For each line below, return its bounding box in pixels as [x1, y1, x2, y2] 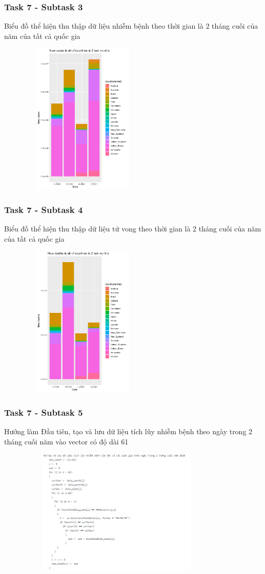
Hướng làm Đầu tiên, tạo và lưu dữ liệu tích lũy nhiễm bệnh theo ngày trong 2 [4, 426, 253, 436]
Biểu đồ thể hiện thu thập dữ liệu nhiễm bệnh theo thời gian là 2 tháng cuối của [4, 20, 258, 31]
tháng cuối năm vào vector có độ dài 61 [4, 436, 129, 447]
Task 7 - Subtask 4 [4, 203, 83, 216]
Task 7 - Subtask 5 [4, 406, 83, 418]
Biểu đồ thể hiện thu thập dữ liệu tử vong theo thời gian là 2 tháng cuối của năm [4, 223, 261, 234]
